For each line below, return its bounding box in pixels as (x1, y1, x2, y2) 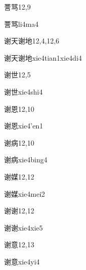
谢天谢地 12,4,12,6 (4, 35, 59, 46)
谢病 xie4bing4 (4, 154, 47, 165)
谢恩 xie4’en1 (4, 120, 43, 131)
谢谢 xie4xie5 (4, 222, 43, 233)
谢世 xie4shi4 (4, 86, 43, 97)
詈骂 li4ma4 (4, 18, 39, 29)
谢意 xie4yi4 (4, 256, 40, 266)
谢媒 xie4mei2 (4, 188, 45, 199)
